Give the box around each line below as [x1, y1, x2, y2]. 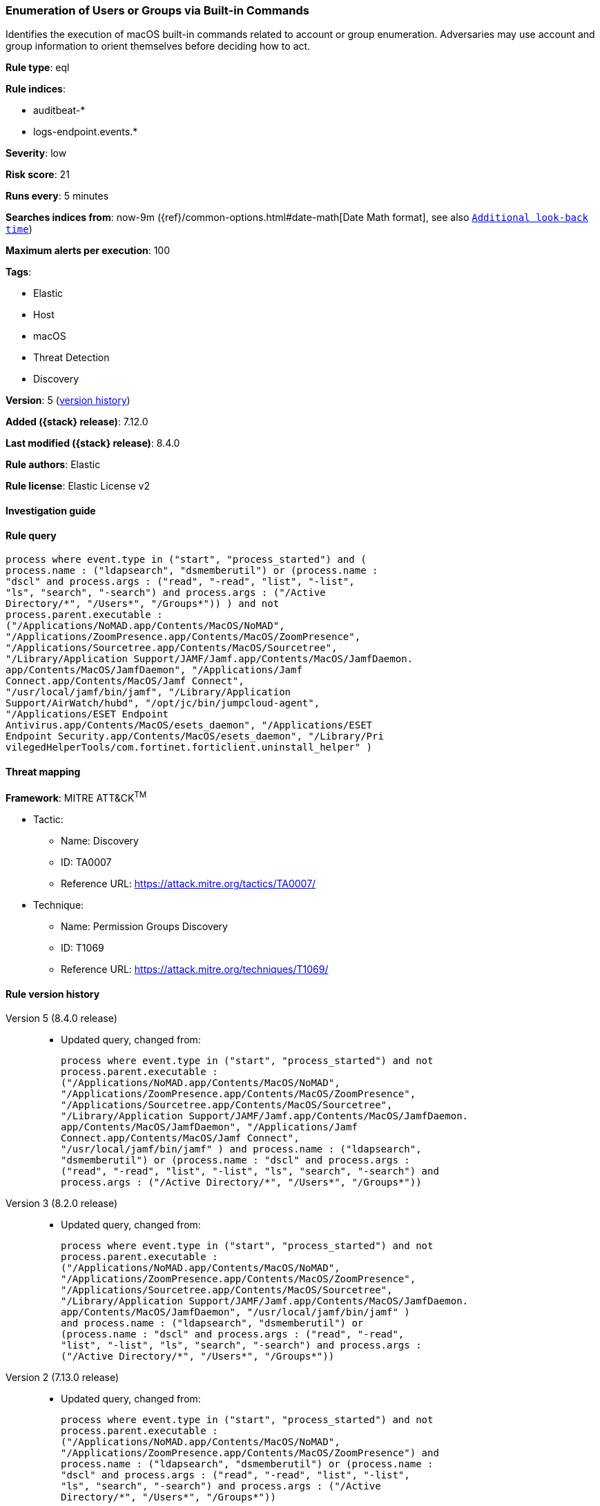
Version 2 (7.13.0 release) [6, 1371, 119, 1384]
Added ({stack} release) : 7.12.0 [6, 416, 148, 428]
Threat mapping [6, 765, 81, 778]
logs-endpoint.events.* [33, 126, 138, 138]
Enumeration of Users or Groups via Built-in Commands [6, 3, 309, 17]
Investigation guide [6, 504, 96, 517]
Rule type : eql [6, 61, 70, 74]
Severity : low [6, 147, 67, 160]
